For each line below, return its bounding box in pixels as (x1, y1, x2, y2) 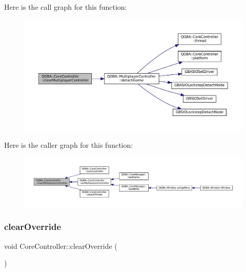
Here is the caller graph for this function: (4, 139, 133, 150)
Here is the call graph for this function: (4, 2, 127, 12)
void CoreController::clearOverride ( (4, 240, 117, 251)
